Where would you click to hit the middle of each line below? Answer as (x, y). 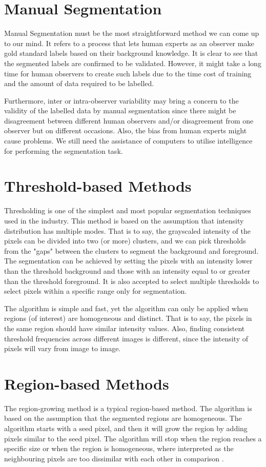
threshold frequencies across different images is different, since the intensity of (126, 338)
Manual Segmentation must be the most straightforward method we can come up (132, 33)
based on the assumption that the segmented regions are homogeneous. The (123, 418)
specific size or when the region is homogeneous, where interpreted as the (119, 448)
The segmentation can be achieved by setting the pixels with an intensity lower (128, 261)
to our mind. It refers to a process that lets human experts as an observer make (129, 43)
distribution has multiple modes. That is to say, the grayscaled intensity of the (127, 230)
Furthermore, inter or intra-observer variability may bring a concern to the (121, 100)
